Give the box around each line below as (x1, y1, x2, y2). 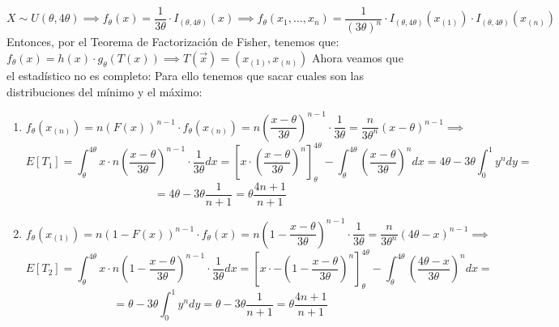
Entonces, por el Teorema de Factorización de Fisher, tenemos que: (6, 33, 339, 50)
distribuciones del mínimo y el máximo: (6, 83, 203, 100)
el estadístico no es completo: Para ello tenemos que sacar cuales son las (6, 67, 365, 83)
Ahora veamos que (311, 49, 403, 66)
